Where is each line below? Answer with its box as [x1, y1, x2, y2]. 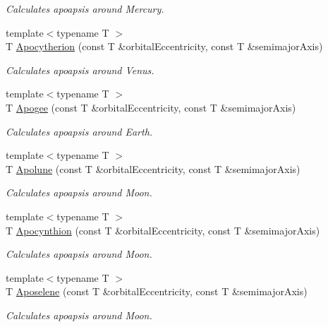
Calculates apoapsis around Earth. [6, 124, 153, 138]
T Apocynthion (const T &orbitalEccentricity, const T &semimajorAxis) [6, 222, 320, 237]
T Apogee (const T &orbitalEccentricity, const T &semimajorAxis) [6, 100, 296, 114]
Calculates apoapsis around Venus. [6, 62, 154, 77]
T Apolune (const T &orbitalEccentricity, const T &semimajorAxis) [6, 161, 300, 176]
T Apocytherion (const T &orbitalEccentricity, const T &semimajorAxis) [6, 39, 323, 54]
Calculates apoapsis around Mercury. [6, 1, 164, 16]
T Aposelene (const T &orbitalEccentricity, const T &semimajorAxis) [6, 284, 308, 299]
